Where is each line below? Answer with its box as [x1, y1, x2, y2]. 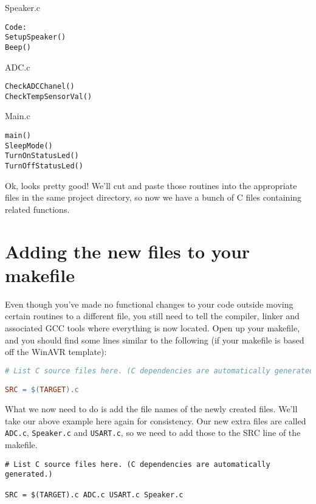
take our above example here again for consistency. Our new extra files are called [5, 414, 306, 427]
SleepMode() [5, 141, 53, 150]
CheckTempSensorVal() [5, 92, 92, 101]
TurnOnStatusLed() [5, 151, 79, 161]
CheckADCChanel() [5, 82, 75, 91]
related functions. [5, 202, 70, 215]
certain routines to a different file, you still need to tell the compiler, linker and [5, 309, 300, 322]
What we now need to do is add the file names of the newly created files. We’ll [5, 402, 298, 415]
